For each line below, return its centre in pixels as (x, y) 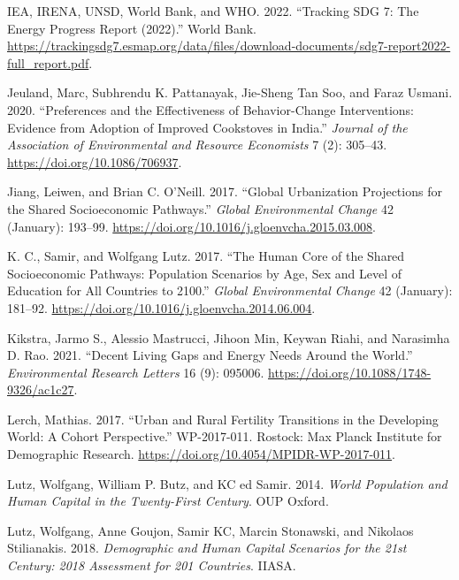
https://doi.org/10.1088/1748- (350, 372)
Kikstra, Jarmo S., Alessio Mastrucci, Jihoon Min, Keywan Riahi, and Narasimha (229, 337)
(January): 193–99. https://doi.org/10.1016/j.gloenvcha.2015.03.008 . (191, 226)
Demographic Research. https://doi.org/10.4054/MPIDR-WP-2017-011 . (201, 454)
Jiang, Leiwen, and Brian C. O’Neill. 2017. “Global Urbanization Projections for (225, 191)
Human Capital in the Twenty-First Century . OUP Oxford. (168, 501)
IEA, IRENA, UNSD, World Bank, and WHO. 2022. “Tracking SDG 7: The (213, 11)
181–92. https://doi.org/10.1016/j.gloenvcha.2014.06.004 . (161, 307)
